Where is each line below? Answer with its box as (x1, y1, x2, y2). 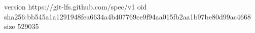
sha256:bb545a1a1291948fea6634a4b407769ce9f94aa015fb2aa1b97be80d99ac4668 (4, 11, 251, 21)
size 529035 (4, 21, 39, 31)
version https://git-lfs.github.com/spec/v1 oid (4, 1, 147, 11)
